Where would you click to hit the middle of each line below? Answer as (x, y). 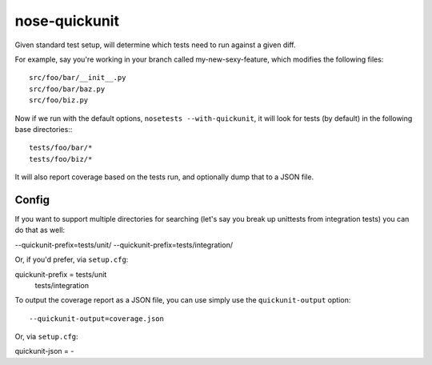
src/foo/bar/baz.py (67, 89)
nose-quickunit (67, 21)
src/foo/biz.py (59, 100)
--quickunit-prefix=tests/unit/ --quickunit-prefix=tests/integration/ (124, 245)
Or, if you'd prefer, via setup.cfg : (72, 259)
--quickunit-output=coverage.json (96, 319)
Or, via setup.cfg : (47, 337)
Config (32, 200)
